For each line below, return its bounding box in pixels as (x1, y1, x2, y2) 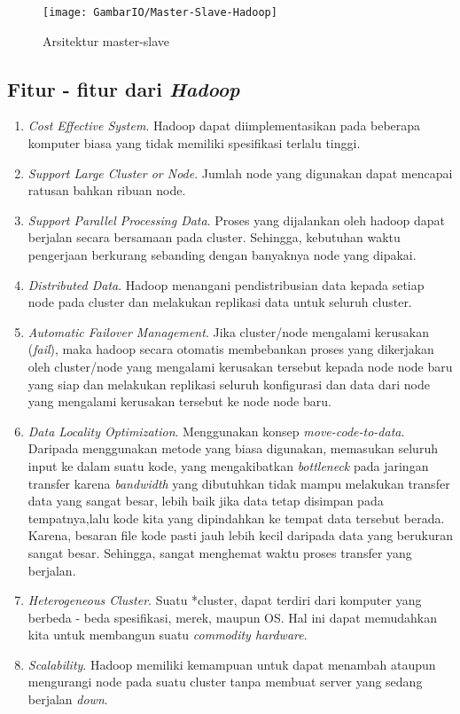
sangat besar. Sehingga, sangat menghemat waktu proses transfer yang (27, 543, 412, 561)
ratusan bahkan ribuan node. (27, 181, 186, 200)
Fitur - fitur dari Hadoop (7, 75, 240, 102)
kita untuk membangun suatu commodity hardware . (27, 625, 308, 644)
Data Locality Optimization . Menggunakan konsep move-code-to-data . (27, 421, 405, 440)
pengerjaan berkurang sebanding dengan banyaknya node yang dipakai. (27, 246, 417, 264)
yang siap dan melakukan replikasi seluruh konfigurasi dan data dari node (27, 374, 431, 393)
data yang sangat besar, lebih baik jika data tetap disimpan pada (27, 491, 384, 510)
